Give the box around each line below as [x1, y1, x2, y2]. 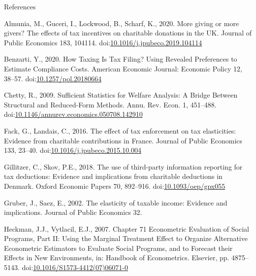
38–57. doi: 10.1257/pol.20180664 [4, 73, 101, 83]
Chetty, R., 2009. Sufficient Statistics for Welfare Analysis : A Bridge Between [4, 90, 238, 100]
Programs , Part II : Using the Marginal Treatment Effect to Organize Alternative [4, 233, 248, 243]
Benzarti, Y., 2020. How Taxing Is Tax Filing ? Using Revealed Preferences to [4, 54, 237, 64]
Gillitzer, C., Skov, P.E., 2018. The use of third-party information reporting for [4, 161, 243, 172]
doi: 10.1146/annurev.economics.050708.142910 [4, 109, 143, 119]
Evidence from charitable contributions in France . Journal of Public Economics [4, 135, 243, 145]
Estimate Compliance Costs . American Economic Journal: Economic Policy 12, [4, 63, 242, 73]
